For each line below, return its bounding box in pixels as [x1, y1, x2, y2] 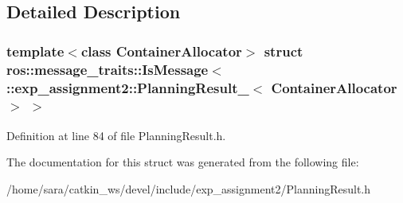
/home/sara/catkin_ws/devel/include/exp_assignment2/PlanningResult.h [6, 180, 371, 197]
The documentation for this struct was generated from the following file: [6, 154, 359, 170]
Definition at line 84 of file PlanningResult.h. [6, 127, 226, 143]
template [6, 41, 65, 61]
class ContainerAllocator [80, 41, 242, 61]
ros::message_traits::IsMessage [6, 59, 209, 79]
